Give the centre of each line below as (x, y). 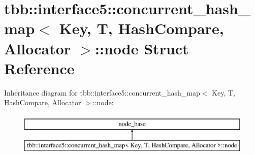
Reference (39, 68)
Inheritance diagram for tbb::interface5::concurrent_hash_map (102, 92)
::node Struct (142, 48)
